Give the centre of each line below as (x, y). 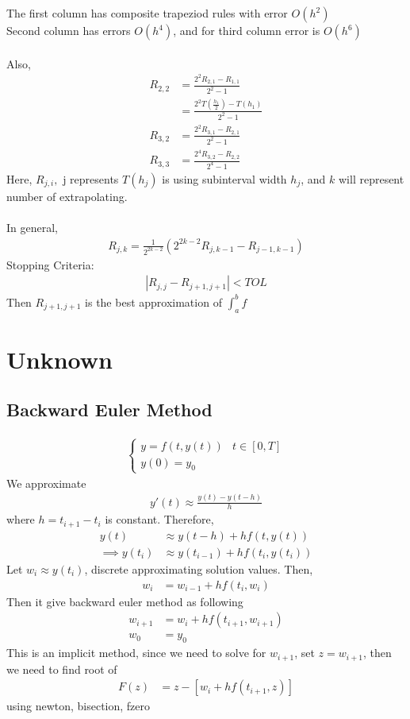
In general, (32, 228)
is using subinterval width (224, 178)
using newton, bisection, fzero (79, 706)
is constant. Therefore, (159, 519)
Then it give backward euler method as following (125, 601)
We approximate (46, 483)
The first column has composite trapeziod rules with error (147, 13)
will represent (371, 178)
